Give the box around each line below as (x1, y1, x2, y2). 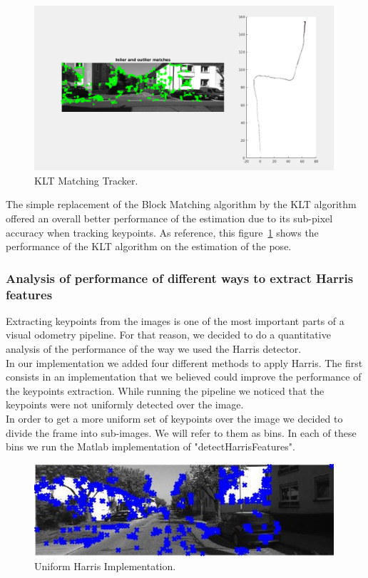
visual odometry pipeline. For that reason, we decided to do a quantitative (6, 327, 331, 342)
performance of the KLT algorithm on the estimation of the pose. (6, 239, 292, 254)
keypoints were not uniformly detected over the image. (6, 397, 244, 412)
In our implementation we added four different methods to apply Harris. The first (6, 355, 363, 370)
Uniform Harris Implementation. (34, 559, 176, 574)
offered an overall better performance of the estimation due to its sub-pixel (6, 210, 333, 225)
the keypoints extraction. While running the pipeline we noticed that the (6, 383, 324, 398)
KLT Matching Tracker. (34, 172, 138, 187)
